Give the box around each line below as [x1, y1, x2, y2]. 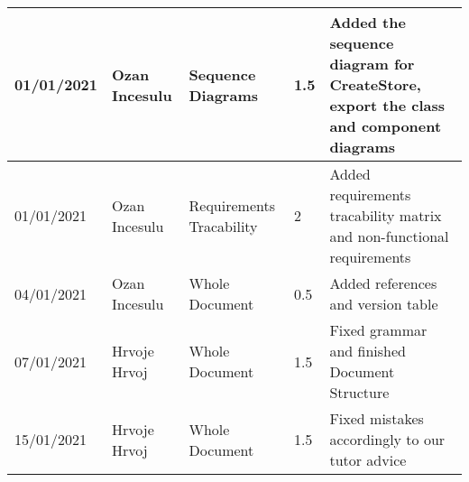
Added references [329, 273, 437, 293]
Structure [329, 382, 390, 403]
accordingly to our [329, 429, 446, 450]
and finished [329, 340, 406, 361]
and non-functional [329, 226, 449, 246]
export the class [329, 95, 446, 116]
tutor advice [329, 450, 407, 470]
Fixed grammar [329, 320, 428, 340]
